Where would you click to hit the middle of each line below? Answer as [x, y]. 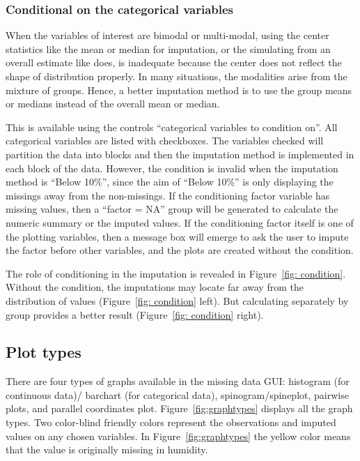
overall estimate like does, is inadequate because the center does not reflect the [174, 62]
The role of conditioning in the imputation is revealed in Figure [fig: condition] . [176, 273]
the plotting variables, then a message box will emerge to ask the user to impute [177, 236]
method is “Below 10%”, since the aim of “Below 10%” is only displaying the [170, 182]
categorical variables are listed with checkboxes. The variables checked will [165, 141]
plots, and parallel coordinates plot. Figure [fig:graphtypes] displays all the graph [179, 408]
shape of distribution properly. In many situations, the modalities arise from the [177, 76]
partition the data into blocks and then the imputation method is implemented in [180, 154]
